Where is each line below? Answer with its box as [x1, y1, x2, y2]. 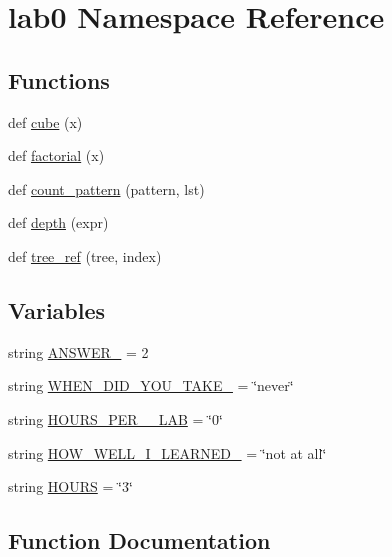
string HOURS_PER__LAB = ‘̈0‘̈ [8, 408, 223, 429]
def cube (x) [8, 111, 83, 132]
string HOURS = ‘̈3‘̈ [8, 476, 133, 497]
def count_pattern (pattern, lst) [8, 178, 205, 199]
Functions [8, 64, 110, 95]
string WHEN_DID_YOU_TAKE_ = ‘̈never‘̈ [8, 375, 294, 396]
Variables [8, 294, 106, 325]
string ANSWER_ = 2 [8, 341, 149, 362]
